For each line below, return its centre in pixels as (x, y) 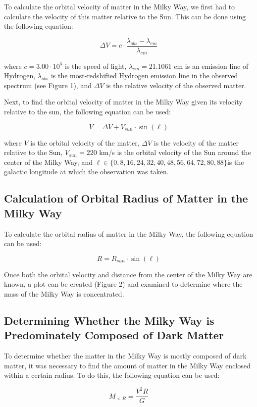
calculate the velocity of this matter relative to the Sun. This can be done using (125, 16)
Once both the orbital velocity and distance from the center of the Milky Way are (128, 274)
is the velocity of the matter (196, 142)
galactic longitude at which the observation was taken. (86, 172)
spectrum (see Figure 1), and (48, 85)
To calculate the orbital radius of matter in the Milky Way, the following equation (129, 233)
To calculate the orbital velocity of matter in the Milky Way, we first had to (120, 6)
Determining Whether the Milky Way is (109, 320)
